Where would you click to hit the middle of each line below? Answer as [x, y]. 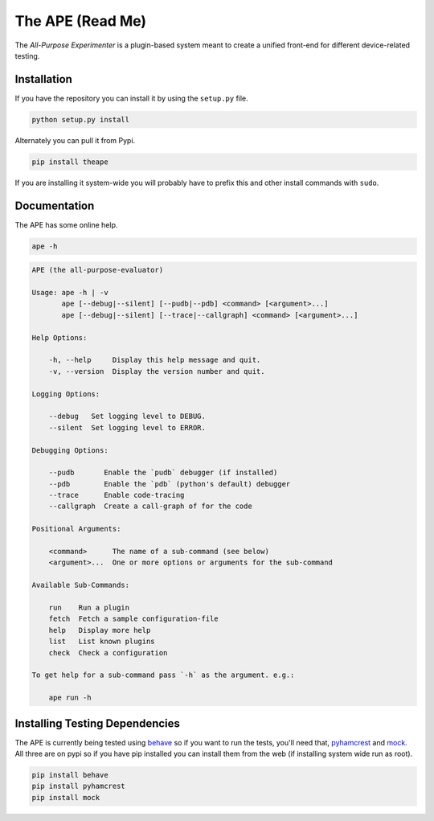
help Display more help [100, 630]
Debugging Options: [70, 450]
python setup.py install [81, 119]
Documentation [55, 205]
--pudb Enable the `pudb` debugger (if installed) [163, 473]
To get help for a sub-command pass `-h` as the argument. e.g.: [163, 675]
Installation [43, 79]
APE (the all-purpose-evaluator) [98, 270]
